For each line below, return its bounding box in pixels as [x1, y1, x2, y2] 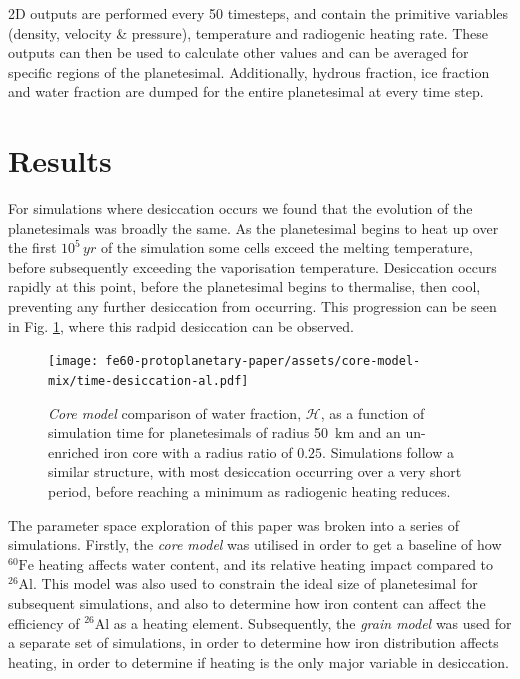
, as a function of [320, 402, 425, 423]
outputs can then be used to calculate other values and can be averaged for [8, 42, 469, 63]
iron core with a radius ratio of [103, 441, 293, 462]
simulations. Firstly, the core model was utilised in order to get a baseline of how [8, 534, 502, 555]
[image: [48, 354, 99, 369]
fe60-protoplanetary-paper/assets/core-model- [105, 354, 421, 369]
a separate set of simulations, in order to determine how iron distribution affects [8, 632, 499, 653]
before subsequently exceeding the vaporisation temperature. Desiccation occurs [8, 256, 497, 277]
